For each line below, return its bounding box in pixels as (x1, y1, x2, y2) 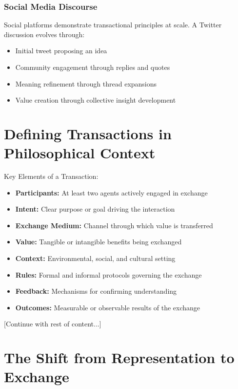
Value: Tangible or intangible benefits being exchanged (15, 237, 182, 247)
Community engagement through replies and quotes (15, 62, 170, 72)
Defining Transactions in (4, 123, 172, 143)
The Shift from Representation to (4, 347, 235, 367)
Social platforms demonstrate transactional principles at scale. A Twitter (4, 20, 222, 30)
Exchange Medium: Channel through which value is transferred (15, 220, 213, 230)
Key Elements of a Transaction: (4, 171, 99, 181)
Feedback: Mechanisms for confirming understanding (15, 286, 177, 296)
